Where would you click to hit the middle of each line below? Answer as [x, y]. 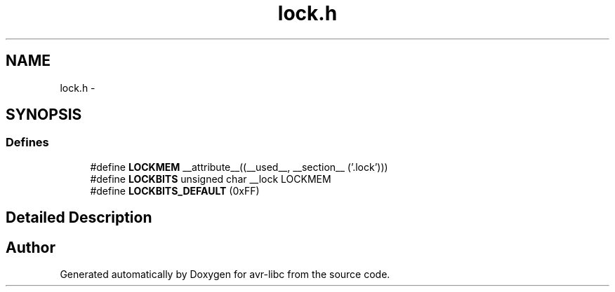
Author [31, 247]
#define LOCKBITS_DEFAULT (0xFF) [175, 190]
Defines [27, 142]
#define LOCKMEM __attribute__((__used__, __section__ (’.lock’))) [239, 167]
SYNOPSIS [44, 115]
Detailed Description [79, 218]
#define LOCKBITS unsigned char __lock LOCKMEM [211, 179]
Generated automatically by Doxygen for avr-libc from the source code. [225, 274]
